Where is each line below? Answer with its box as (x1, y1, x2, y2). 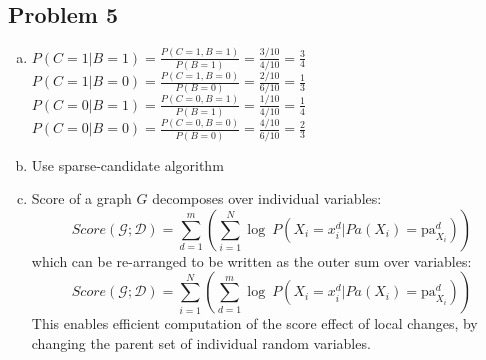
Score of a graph (31, 188, 132, 209)
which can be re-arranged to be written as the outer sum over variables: (31, 250, 472, 271)
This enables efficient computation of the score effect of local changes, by (31, 313, 478, 334)
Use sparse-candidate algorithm (31, 154, 224, 175)
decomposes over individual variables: (152, 188, 382, 209)
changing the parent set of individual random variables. (31, 333, 371, 354)
